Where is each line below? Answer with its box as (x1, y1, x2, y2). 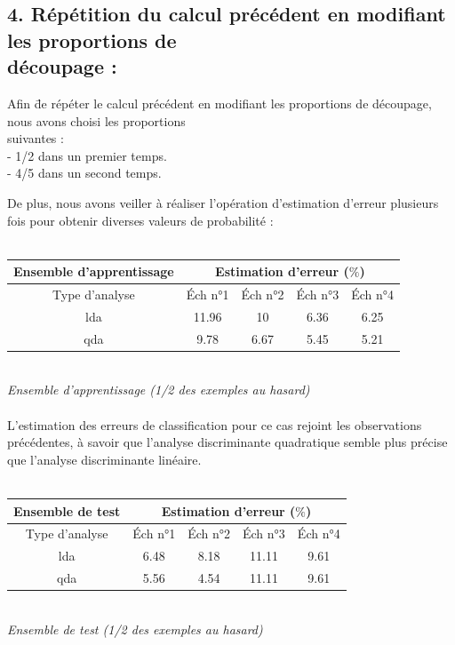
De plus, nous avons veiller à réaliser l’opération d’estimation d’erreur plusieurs (7, 193, 439, 211)
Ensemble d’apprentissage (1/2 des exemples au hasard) (7, 380, 310, 399)
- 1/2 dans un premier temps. (7, 146, 167, 164)
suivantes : (7, 129, 64, 147)
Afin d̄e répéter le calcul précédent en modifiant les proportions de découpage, (7, 93, 432, 112)
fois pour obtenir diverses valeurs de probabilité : (7, 211, 274, 229)
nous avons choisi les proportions (7, 111, 186, 130)
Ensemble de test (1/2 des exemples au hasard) (7, 619, 263, 638)
